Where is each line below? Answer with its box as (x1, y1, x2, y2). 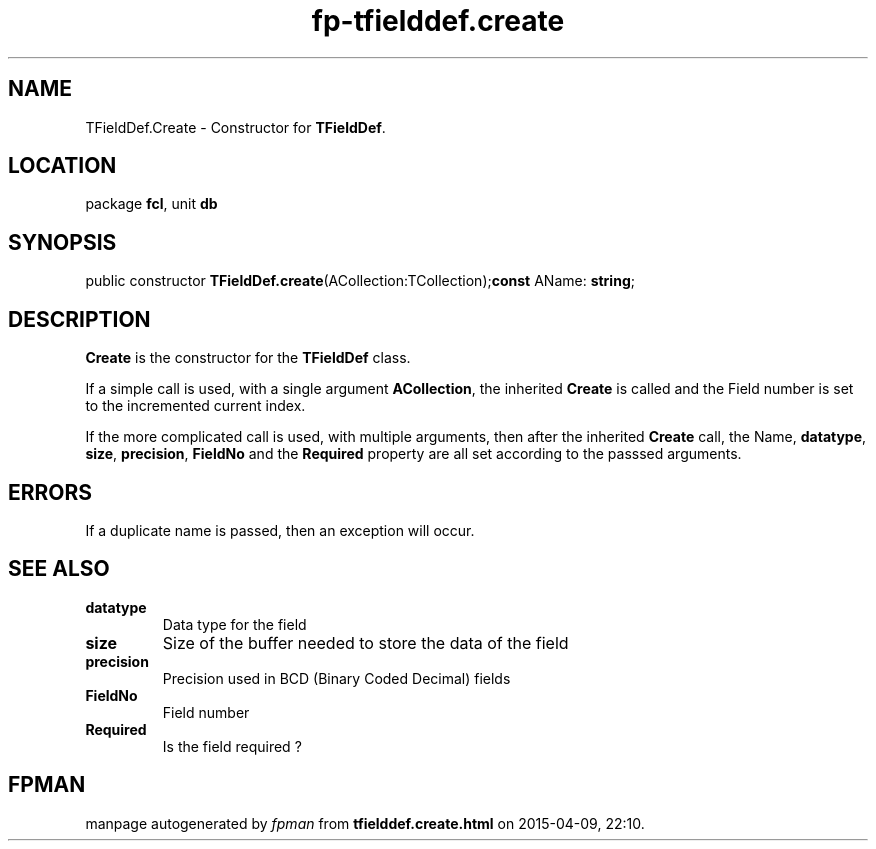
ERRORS (8, 479, 93, 505)
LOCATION (8, 153, 117, 179)
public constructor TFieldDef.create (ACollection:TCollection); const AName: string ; (85, 272, 635, 290)
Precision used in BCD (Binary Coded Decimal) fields (162, 669, 511, 687)
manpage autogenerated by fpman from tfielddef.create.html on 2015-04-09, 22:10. (85, 814, 645, 832)
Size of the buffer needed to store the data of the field (162, 632, 569, 653)
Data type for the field (162, 615, 307, 633)
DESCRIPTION (8, 306, 151, 332)
